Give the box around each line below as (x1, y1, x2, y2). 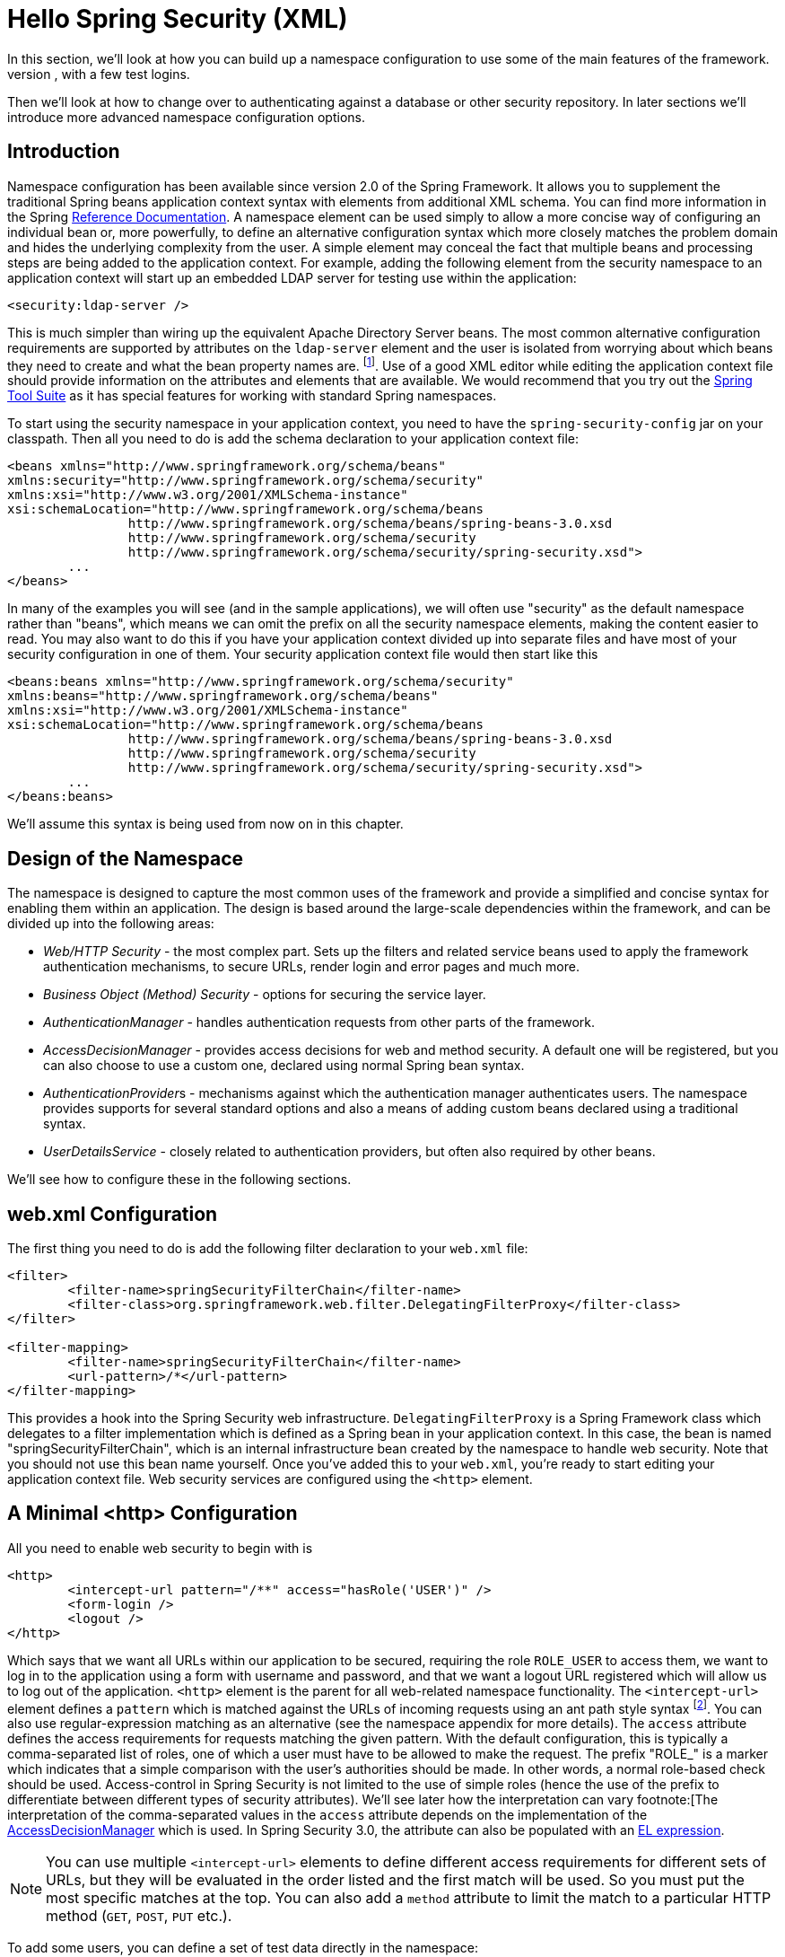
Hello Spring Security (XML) (7, 4, 348, 34)
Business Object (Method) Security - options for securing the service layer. (43, 987, 486, 1003)
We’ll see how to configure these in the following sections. (7, 1172, 352, 1188)
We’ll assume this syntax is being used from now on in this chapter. (7, 816, 404, 832)
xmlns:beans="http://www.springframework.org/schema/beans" (7, 689, 439, 704)
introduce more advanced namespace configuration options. (7, 109, 365, 125)
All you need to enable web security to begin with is (7, 1540, 313, 1556)
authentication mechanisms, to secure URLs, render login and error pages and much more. (43, 959, 580, 975)
